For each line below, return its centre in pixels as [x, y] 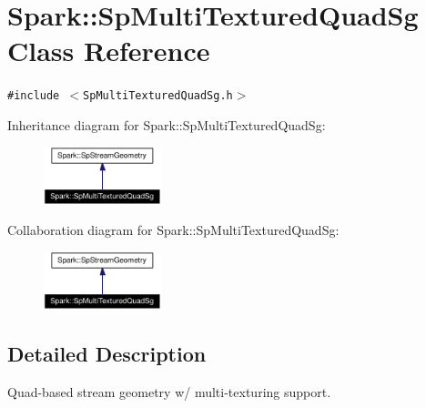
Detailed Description [107, 353]
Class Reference [109, 51]
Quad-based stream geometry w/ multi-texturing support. [169, 391]
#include [34, 96]
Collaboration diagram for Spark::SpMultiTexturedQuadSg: [173, 230]
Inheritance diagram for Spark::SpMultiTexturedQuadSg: [167, 124]
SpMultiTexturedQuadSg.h [158, 96]
